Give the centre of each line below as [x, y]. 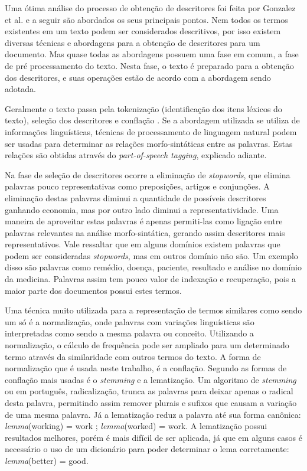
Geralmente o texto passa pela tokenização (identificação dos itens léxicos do [143, 108]
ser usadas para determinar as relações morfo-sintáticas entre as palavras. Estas [149, 143]
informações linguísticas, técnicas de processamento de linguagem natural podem [151, 131]
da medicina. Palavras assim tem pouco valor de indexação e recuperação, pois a [150, 279]
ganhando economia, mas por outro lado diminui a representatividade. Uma [142, 209]
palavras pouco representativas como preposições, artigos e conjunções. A [137, 186]
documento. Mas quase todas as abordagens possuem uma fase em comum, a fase [152, 54]
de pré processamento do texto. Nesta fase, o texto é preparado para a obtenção [149, 65]
